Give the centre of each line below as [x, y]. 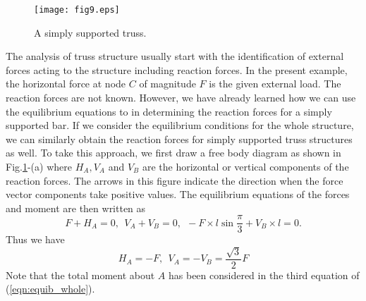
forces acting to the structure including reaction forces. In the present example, [177, 69]
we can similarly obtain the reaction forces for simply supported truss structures [179, 139]
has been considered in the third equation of [264, 275]
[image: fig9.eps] [77, 10]
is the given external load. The [275, 84]
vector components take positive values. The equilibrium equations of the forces [178, 194]
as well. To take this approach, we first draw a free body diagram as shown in [173, 153]
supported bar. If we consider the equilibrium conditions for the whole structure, [180, 125]
